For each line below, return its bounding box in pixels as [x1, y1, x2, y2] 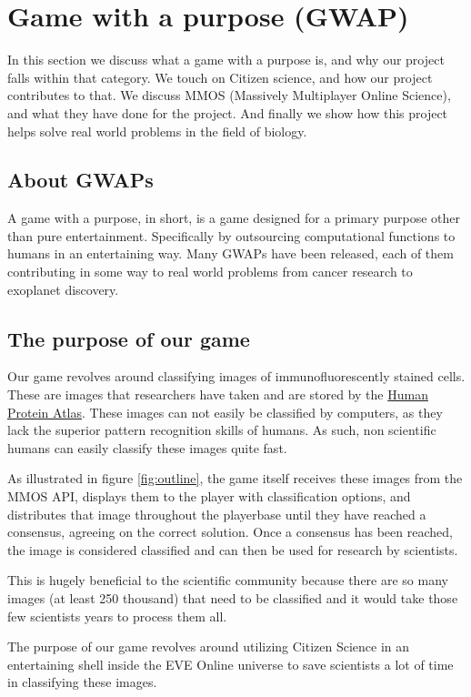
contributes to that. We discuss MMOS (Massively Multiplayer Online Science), [7, 86, 451, 105]
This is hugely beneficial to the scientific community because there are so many [7, 571, 448, 590]
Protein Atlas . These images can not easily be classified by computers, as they [7, 402, 443, 421]
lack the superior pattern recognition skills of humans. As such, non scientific [7, 420, 436, 439]
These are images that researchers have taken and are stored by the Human [7, 385, 428, 404]
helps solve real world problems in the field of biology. [7, 121, 307, 140]
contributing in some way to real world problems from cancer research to [7, 262, 413, 281]
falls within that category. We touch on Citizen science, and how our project [7, 67, 433, 86]
